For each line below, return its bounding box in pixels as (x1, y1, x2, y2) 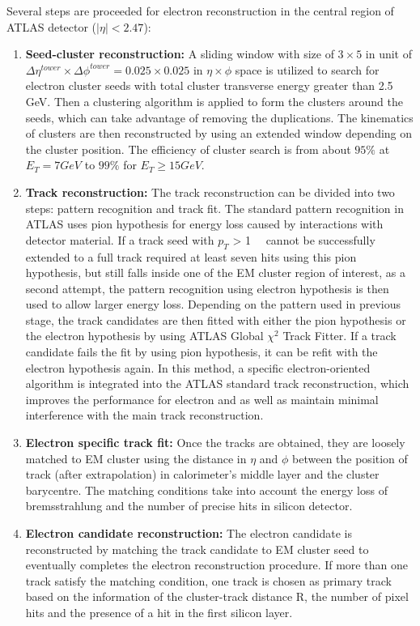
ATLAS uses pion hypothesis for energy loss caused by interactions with (25, 215, 384, 232)
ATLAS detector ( (6, 18, 97, 35)
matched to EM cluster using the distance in (25, 449, 247, 466)
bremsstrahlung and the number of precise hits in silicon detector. (25, 497, 353, 514)
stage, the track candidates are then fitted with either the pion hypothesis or (25, 311, 406, 328)
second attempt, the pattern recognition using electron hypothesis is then (25, 279, 389, 296)
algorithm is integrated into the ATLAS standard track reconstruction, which (25, 375, 409, 392)
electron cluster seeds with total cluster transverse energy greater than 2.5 (25, 77, 393, 94)
